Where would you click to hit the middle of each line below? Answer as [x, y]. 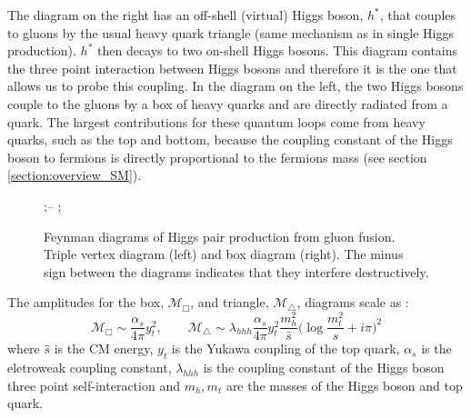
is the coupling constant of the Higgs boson [324, 367]
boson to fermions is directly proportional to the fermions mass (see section [217, 157]
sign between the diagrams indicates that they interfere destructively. [236, 271]
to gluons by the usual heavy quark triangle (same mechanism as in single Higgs [230, 32]
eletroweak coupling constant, [90, 367]
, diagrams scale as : [353, 302]
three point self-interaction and [94, 385]
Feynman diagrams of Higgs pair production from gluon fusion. [220, 236]
